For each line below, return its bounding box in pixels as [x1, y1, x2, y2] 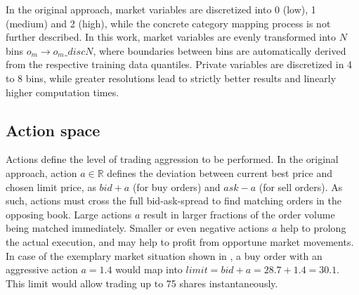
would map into [115, 262, 183, 277]
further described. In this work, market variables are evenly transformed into [6, 29, 337, 44]
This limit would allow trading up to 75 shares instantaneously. [6, 275, 278, 290]
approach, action [6, 165, 77, 180]
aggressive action [6, 262, 78, 277]
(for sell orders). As [259, 179, 343, 194]
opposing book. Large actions [6, 206, 132, 221]
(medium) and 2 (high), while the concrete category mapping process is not [6, 15, 331, 30]
